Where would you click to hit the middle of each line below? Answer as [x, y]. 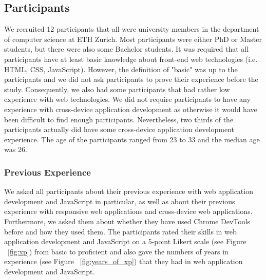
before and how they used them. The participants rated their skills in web [120, 231]
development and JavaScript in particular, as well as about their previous [120, 201]
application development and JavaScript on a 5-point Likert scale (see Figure [125, 241]
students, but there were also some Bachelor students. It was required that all [127, 49]
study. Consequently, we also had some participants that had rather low [117, 89]
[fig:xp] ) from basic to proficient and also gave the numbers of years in [118, 251]
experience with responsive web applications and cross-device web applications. [128, 211]
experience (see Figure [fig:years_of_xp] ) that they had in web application [123, 261]
